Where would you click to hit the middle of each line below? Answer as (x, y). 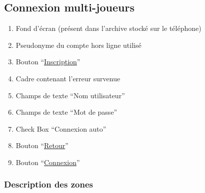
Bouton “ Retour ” (42, 145)
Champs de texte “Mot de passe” (66, 112)
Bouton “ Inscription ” (48, 62)
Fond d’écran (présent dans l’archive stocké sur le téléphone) (108, 28)
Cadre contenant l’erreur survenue (68, 78)
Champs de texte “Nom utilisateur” (70, 95)
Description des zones (48, 184)
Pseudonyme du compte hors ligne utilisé (78, 45)
